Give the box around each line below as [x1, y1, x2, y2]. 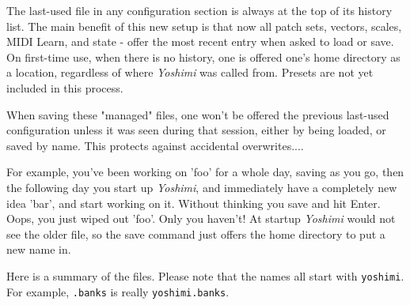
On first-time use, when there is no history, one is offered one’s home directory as [6, 48, 401, 65]
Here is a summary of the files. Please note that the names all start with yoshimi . [6, 267, 404, 284]
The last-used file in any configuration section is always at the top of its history [6, 2, 393, 18]
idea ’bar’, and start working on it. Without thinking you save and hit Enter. [6, 194, 381, 211]
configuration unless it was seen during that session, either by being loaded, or [6, 122, 386, 138]
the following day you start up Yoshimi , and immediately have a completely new [6, 179, 397, 195]
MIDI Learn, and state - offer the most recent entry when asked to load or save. [6, 33, 394, 50]
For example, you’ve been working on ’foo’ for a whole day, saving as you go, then [6, 164, 404, 180]
